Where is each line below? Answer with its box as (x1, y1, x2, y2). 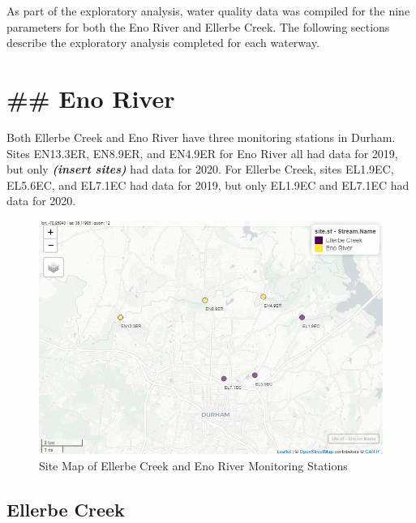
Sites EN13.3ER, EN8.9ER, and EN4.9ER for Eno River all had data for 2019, (6, 144, 398, 161)
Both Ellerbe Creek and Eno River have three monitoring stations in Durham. (6, 128, 396, 145)
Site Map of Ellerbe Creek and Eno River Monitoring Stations (39, 457, 348, 474)
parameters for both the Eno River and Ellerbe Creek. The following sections (6, 18, 390, 35)
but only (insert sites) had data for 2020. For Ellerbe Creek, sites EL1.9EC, (6, 161, 394, 178)
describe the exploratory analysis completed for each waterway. (6, 34, 320, 51)
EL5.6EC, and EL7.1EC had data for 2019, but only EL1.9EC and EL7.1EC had (6, 176, 410, 193)
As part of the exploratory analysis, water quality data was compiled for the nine (6, 2, 410, 19)
